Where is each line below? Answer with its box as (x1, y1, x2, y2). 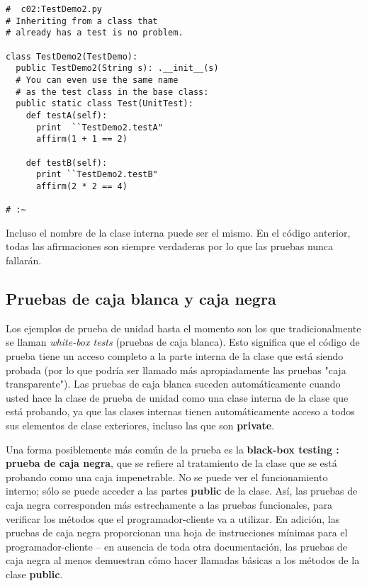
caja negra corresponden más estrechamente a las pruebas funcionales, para (6, 497, 333, 512)
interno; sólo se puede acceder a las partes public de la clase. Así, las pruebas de (6, 483, 358, 498)
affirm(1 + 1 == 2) (35, 134, 128, 145)
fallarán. (6, 253, 42, 267)
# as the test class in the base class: (16, 86, 209, 97)
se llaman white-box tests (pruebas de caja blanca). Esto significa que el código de (6, 334, 360, 349)
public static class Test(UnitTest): (16, 98, 193, 109)
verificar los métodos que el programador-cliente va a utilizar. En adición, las (6, 511, 340, 526)
